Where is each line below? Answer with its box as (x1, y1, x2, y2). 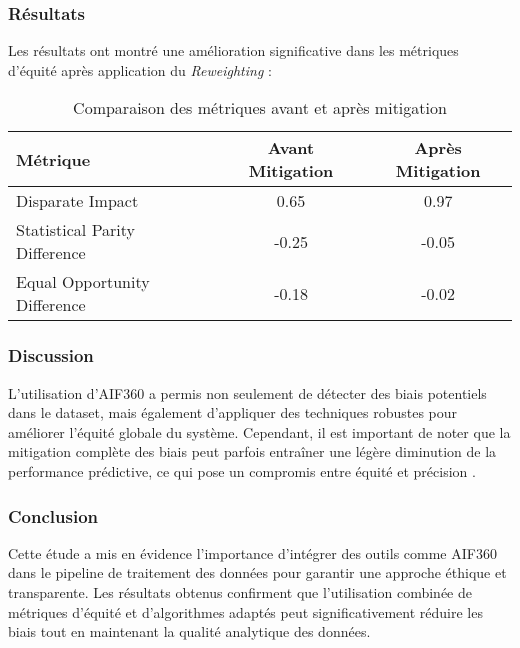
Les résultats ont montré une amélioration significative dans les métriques (8, 40, 459, 61)
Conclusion (8, 503, 98, 528)
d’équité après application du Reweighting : (8, 59, 272, 80)
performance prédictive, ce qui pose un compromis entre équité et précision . (8, 461, 476, 481)
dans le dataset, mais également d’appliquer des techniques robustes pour (8, 402, 458, 423)
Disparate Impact (16, 189, 139, 213)
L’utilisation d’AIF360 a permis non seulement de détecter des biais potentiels (8, 382, 487, 403)
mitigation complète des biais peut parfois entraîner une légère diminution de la (8, 441, 497, 462)
